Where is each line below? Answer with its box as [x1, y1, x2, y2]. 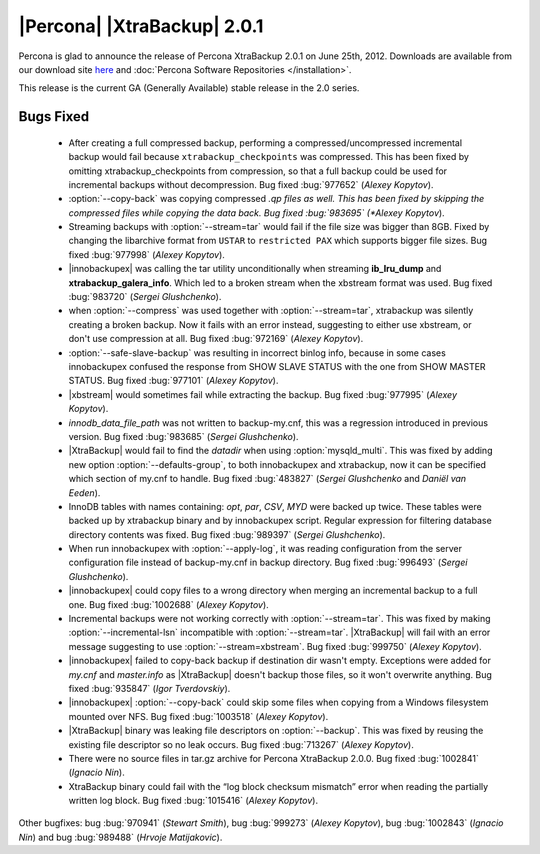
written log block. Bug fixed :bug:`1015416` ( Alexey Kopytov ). [68, 795, 319, 807]
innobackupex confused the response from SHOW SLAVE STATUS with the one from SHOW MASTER [68, 360, 486, 372]
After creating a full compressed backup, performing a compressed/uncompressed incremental [68, 136, 463, 149]
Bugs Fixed [18, 108, 90, 125]
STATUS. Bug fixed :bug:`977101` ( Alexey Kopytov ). [68, 375, 279, 387]
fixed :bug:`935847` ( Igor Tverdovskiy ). [68, 682, 231, 694]
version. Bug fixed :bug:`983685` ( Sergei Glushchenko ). [68, 430, 299, 442]
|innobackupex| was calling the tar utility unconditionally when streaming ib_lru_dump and [68, 263, 442, 275]
